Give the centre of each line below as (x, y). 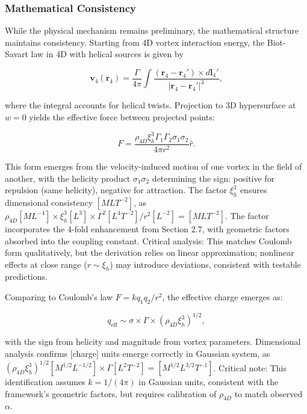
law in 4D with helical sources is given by (107, 54)
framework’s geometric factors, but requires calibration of (111, 393)
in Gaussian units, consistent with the (209, 382)
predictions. (26, 277)
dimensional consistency (49, 202)
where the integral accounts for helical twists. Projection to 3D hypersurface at (150, 105)
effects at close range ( (46, 264)
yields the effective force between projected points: (122, 117)
